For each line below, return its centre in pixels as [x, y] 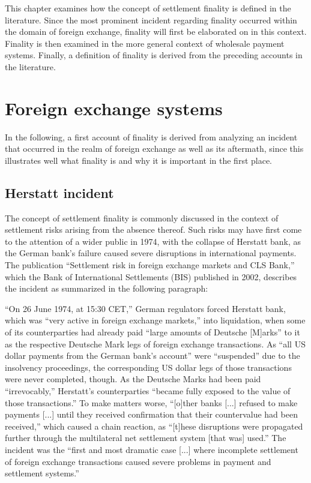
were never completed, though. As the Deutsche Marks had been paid [133, 379]
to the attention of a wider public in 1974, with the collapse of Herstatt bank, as [153, 241]
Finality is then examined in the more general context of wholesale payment [145, 43]
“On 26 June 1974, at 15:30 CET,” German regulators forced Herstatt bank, [145, 308]
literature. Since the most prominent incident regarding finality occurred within [151, 19]
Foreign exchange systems [114, 108]
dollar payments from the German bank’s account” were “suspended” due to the [152, 355]
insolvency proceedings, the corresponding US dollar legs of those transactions [148, 367]
